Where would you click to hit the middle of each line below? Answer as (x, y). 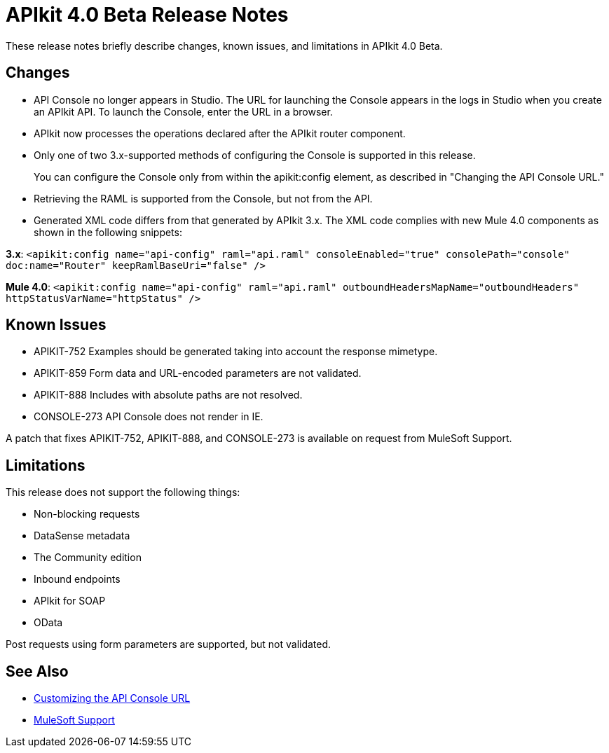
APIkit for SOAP (70, 601)
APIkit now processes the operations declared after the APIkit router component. (220, 133)
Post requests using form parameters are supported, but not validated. (169, 644)
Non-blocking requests (87, 514)
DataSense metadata (82, 536)
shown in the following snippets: (108, 232)
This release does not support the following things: (123, 492)
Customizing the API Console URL (112, 698)
